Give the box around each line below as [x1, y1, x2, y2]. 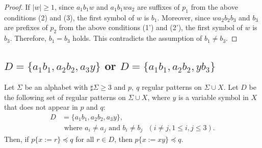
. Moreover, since [157, 12, 211, 22]
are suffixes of [137, 2, 180, 12]
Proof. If [4, 2, 30, 12]
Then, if [4, 134, 29, 144]
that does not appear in [4, 102, 78, 112]
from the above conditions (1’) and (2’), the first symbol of [59, 22, 243, 33]
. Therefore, [10, 33, 46, 43]
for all [75, 134, 94, 144]
